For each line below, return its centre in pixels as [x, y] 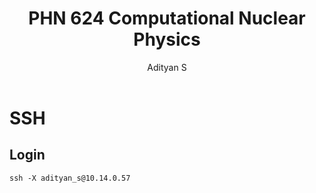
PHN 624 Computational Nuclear [167, 18]
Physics [167, 39]
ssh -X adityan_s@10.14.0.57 [70, 178]
